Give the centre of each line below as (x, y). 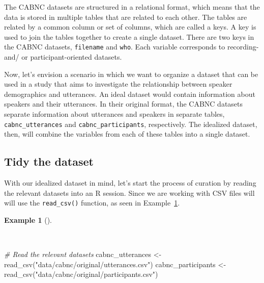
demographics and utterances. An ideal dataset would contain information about (130, 94)
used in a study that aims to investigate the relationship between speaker (118, 84)
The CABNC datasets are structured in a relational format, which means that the (132, 7)
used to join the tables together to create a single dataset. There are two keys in (129, 36)
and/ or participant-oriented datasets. (63, 57)
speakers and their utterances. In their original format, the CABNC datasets (124, 104)
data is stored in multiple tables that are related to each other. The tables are (126, 17)
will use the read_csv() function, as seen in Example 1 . (92, 203)
